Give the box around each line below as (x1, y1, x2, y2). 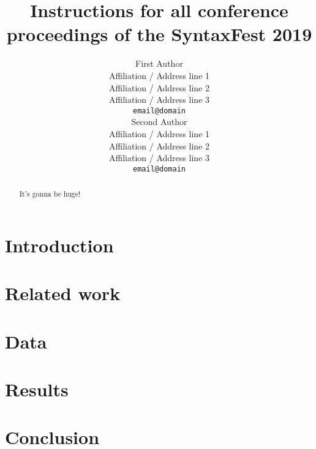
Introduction (5, 232, 114, 257)
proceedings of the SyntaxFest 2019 (6, 21, 312, 47)
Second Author (131, 115, 187, 128)
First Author (135, 57, 183, 70)
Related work (5, 281, 121, 306)
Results (5, 376, 69, 401)
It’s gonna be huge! (19, 189, 81, 199)
